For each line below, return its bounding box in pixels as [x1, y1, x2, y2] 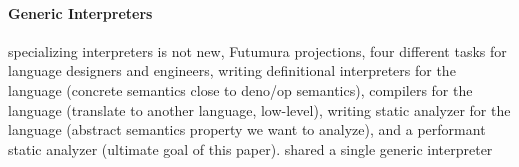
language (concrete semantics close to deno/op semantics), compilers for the [8, 79, 473, 100]
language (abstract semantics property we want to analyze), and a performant [8, 119, 486, 140]
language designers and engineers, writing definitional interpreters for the [8, 60, 456, 81]
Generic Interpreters [8, 2, 153, 23]
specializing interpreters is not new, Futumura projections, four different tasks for [8, 40, 507, 61]
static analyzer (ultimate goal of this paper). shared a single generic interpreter [8, 138, 493, 159]
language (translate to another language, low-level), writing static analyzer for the [8, 99, 511, 120]
